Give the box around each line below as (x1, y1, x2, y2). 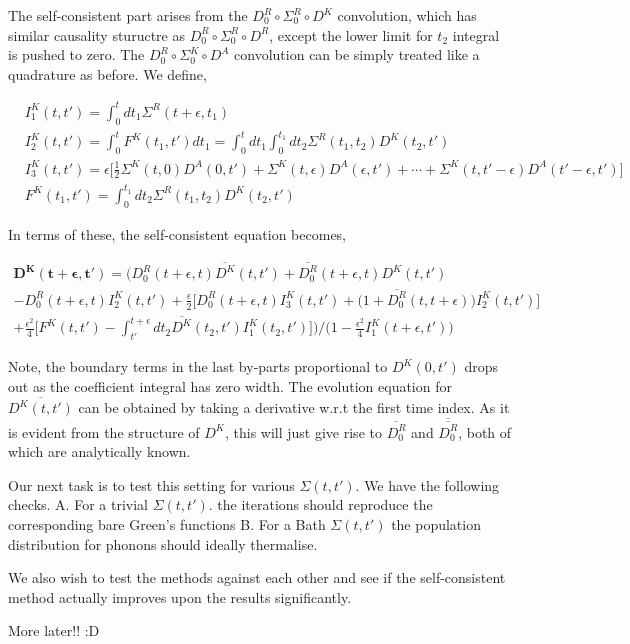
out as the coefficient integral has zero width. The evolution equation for (8, 375, 452, 396)
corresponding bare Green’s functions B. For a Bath (8, 514, 326, 534)
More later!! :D (8, 620, 100, 641)
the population (391, 514, 481, 534)
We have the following (364, 474, 500, 495)
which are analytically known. (8, 441, 191, 462)
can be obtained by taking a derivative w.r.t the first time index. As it (78, 397, 510, 418)
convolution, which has (337, 5, 477, 25)
